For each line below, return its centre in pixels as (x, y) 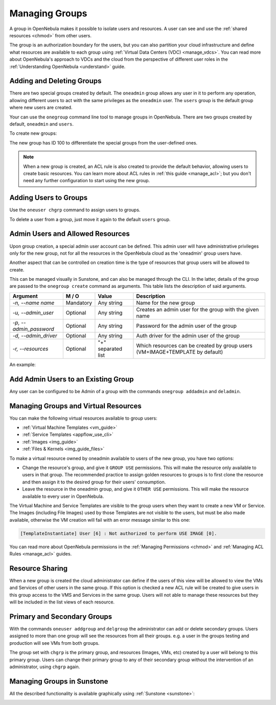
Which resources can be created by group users (194, 346)
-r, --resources (30, 349)
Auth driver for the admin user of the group (188, 335)
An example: (22, 364)
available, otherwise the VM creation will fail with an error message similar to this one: (100, 520)
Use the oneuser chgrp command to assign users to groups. (75, 210)
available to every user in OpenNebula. (63, 496)
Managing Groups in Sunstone (59, 681)
